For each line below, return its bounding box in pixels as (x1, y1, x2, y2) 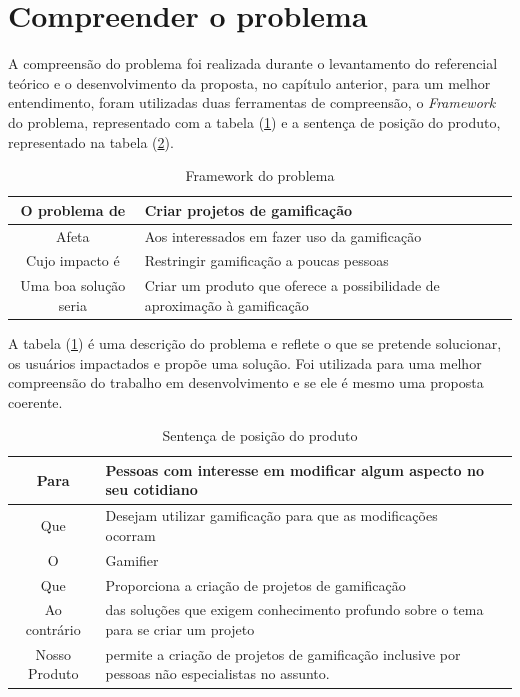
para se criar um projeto (105, 619, 255, 640)
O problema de (20, 199, 126, 220)
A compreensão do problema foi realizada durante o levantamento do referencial (8, 53, 498, 74)
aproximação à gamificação (144, 294, 309, 315)
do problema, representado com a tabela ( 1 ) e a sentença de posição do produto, (8, 111, 501, 132)
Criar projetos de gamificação (144, 199, 353, 220)
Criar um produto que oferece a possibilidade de (144, 275, 440, 296)
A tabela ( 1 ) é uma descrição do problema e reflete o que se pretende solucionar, (8, 332, 502, 353)
